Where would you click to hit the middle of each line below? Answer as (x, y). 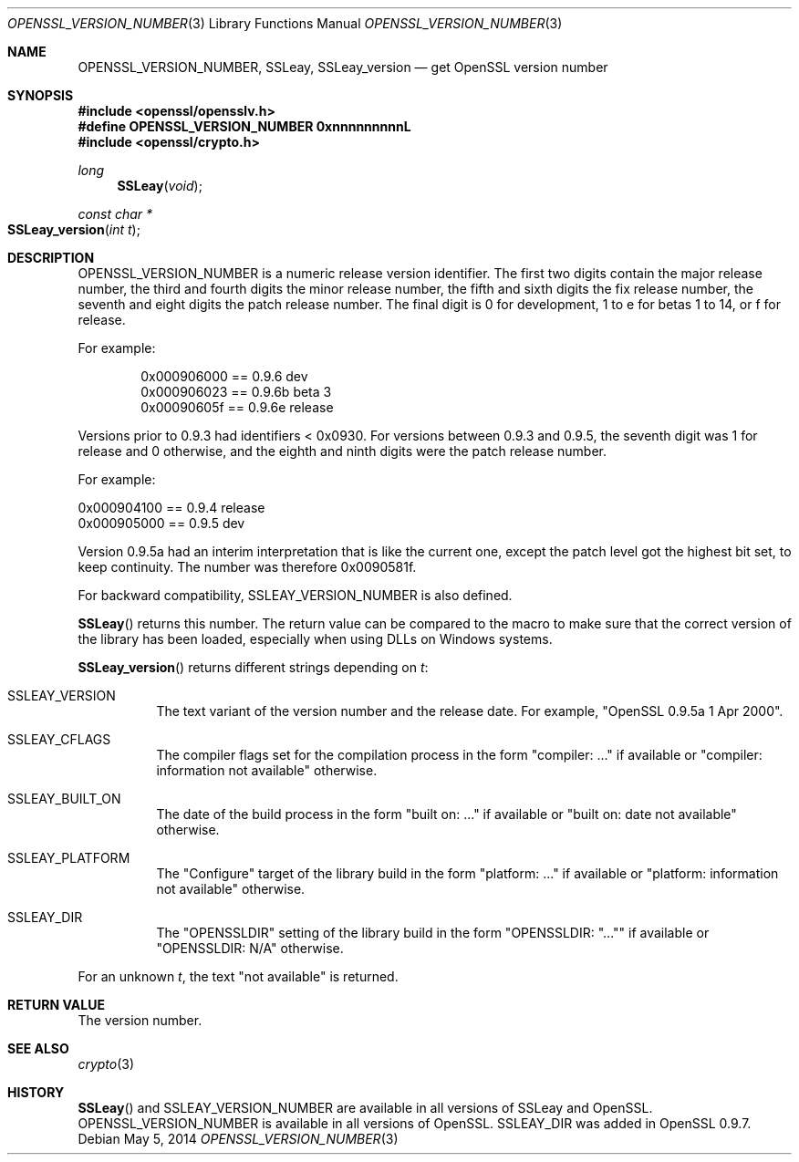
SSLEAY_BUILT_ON (64, 799)
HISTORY (36, 1092)
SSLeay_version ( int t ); (74, 229)
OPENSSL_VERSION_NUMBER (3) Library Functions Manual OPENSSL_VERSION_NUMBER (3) (285, 23)
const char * (115, 214)
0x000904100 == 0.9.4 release (171, 508)
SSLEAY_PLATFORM (69, 858)
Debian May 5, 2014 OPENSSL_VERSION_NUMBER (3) (238, 1139)
